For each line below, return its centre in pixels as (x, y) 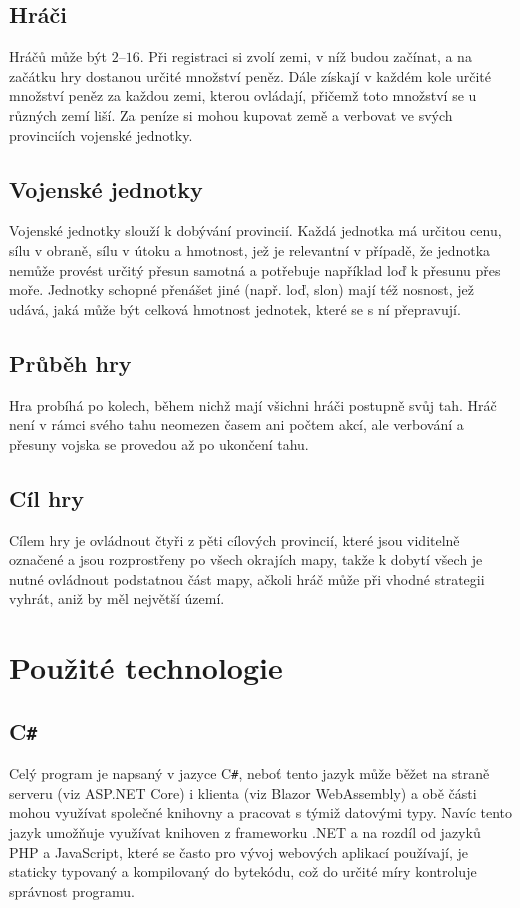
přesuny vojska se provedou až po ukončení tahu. (159, 443)
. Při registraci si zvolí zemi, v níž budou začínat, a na (305, 56)
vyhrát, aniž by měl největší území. (117, 598)
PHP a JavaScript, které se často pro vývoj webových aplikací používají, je (238, 851)
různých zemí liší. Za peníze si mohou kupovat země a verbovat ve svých (231, 114)
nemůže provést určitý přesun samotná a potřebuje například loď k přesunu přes (255, 269)
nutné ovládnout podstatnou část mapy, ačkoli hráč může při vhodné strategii (247, 578)
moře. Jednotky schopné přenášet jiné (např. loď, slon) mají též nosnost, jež (242, 289)
